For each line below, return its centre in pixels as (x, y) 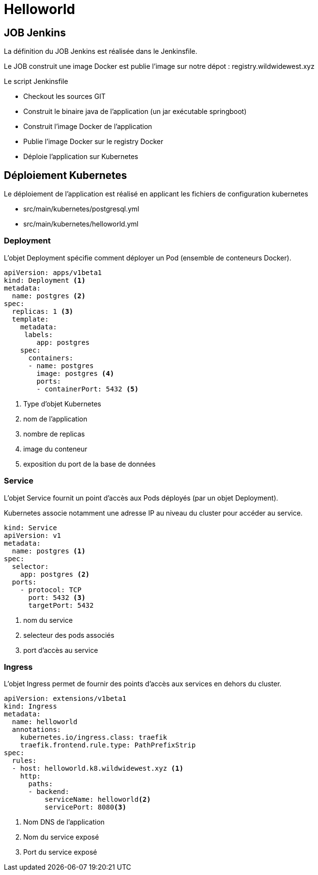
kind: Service (30, 527)
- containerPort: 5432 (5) (88, 389)
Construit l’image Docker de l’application (88, 127)
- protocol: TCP (51, 590)
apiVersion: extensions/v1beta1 (65, 699)
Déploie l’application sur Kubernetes (81, 157)
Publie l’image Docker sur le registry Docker (93, 142)
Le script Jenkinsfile (36, 81)
